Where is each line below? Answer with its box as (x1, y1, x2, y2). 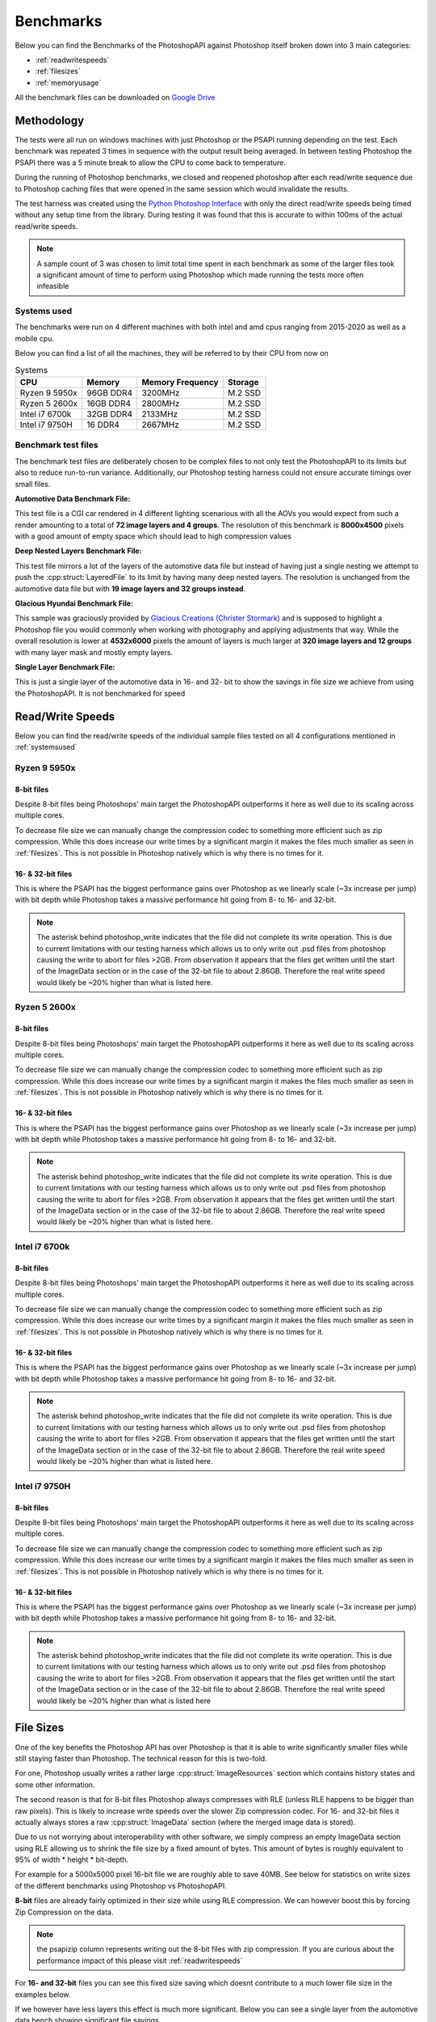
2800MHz (141, 398, 180, 408)
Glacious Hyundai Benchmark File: (15, 599, 133, 608)
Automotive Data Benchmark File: (15, 493, 131, 503)
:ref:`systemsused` (15, 742, 78, 752)
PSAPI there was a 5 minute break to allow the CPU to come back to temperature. (15, 158, 286, 167)
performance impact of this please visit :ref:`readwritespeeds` (36, 1956, 243, 1965)
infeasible (36, 281, 69, 291)
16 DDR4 (86, 419, 120, 430)
